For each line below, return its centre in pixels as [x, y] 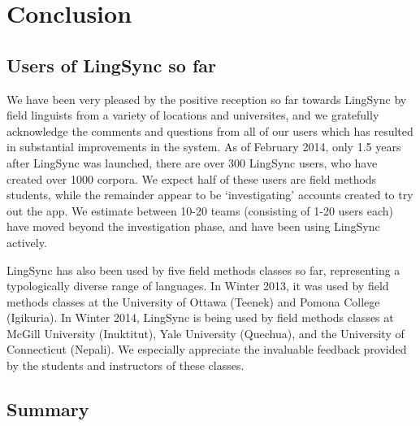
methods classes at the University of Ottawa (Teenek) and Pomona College [193, 301]
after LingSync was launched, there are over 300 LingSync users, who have [192, 162]
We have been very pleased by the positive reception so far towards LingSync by [207, 99]
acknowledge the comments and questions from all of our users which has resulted [210, 130]
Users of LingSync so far [112, 65]
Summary [48, 409]
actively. [27, 242]
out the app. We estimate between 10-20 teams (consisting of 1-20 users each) [200, 210]
